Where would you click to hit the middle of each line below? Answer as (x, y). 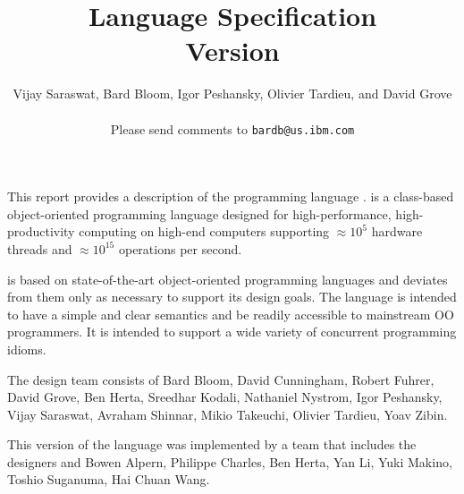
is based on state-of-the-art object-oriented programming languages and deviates (228, 279)
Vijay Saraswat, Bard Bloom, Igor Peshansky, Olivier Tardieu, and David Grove (232, 94)
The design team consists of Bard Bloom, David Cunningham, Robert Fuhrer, (221, 379)
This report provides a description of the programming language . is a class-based (231, 196)
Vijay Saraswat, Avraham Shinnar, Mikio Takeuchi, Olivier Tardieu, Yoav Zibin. (228, 414)
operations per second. (180, 248)
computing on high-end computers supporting (204, 231)
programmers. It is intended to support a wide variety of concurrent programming (232, 332)
